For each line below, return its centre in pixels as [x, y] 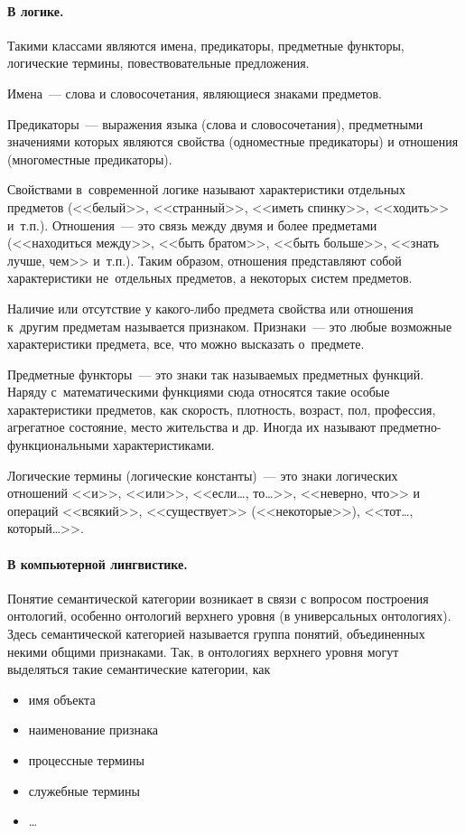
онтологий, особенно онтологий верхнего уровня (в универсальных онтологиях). [229, 616]
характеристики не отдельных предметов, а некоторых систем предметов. [210, 278]
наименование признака [93, 730]
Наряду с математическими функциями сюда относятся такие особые [199, 392]
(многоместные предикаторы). [90, 159]
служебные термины [84, 790]
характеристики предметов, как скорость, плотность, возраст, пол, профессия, [222, 409]
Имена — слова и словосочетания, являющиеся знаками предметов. [195, 93]
